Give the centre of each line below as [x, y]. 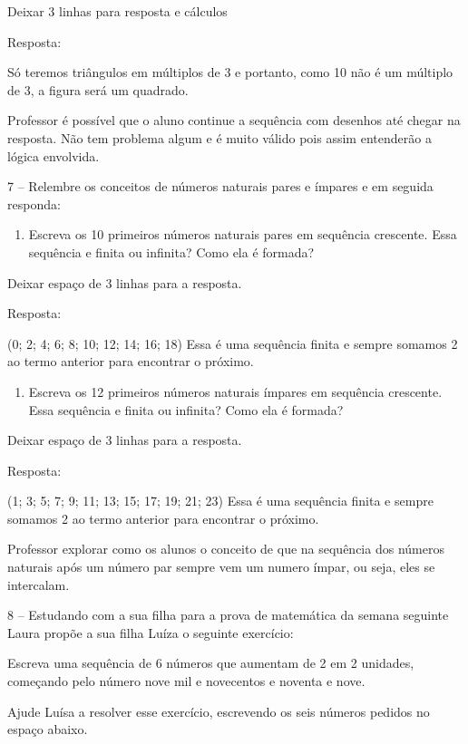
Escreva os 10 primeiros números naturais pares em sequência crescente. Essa [243, 234]
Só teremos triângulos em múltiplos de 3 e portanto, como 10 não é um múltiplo [230, 72]
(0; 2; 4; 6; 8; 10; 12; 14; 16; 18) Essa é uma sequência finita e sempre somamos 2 [233, 343]
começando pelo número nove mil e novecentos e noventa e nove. [186, 681]
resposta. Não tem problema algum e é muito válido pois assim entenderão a [219, 137]
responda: [34, 203]
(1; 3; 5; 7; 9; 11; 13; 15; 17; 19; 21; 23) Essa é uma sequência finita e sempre [220, 501]
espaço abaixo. [48, 729]
